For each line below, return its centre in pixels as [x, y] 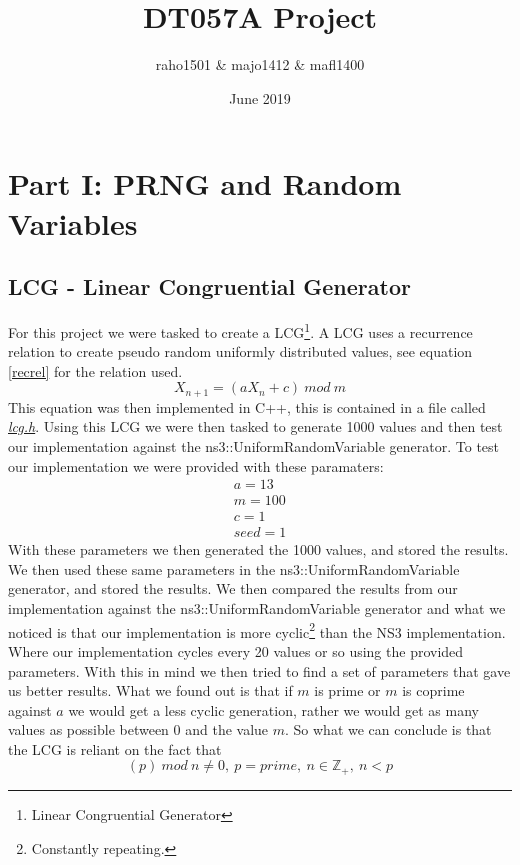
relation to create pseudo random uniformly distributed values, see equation [240, 351]
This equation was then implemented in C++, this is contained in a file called [247, 406]
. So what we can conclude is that [388, 729]
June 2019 [260, 97]
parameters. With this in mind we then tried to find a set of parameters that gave [259, 670]
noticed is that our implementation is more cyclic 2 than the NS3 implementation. [257, 630]
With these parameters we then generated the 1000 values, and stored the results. [258, 549]
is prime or [347, 690]
